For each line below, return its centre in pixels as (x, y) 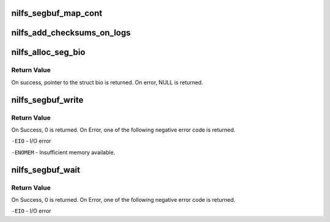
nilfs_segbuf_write (47, 100)
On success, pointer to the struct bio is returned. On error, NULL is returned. (107, 82)
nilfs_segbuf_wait (46, 170)
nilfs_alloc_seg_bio (48, 52)
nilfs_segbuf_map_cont (57, 13)
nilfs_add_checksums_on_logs (71, 33)
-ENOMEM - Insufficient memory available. (63, 152)
